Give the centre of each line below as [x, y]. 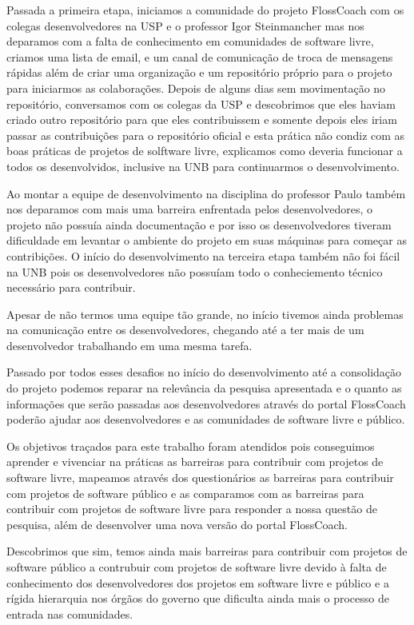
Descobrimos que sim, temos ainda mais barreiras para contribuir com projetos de [207, 551]
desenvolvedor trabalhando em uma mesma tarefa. [129, 345]
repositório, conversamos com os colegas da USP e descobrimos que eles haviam [201, 104]
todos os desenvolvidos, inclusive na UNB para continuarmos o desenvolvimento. [203, 166]
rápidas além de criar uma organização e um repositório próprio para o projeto [199, 72]
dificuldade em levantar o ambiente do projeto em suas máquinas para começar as [207, 240]
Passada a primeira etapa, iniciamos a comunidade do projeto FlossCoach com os [205, 10]
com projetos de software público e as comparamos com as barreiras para [185, 493]
